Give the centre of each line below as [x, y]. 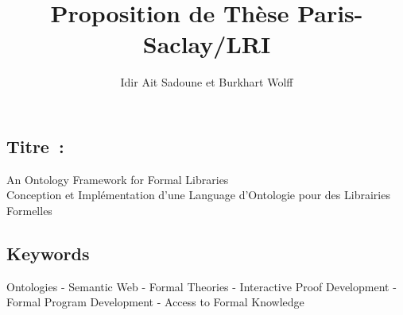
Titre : [35, 146]
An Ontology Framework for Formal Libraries [118, 179]
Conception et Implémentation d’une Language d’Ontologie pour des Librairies [198, 195]
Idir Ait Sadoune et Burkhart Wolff [207, 82]
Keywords [48, 253]
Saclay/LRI [207, 44]
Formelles [29, 210]
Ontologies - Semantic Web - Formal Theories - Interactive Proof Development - [201, 286]
